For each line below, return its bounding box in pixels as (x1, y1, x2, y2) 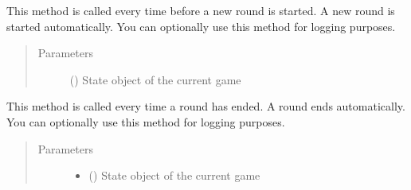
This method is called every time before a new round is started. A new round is (6, 2, 395, 18)
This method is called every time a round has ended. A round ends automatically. (6, 98, 405, 114)
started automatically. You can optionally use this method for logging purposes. (6, 17, 396, 34)
